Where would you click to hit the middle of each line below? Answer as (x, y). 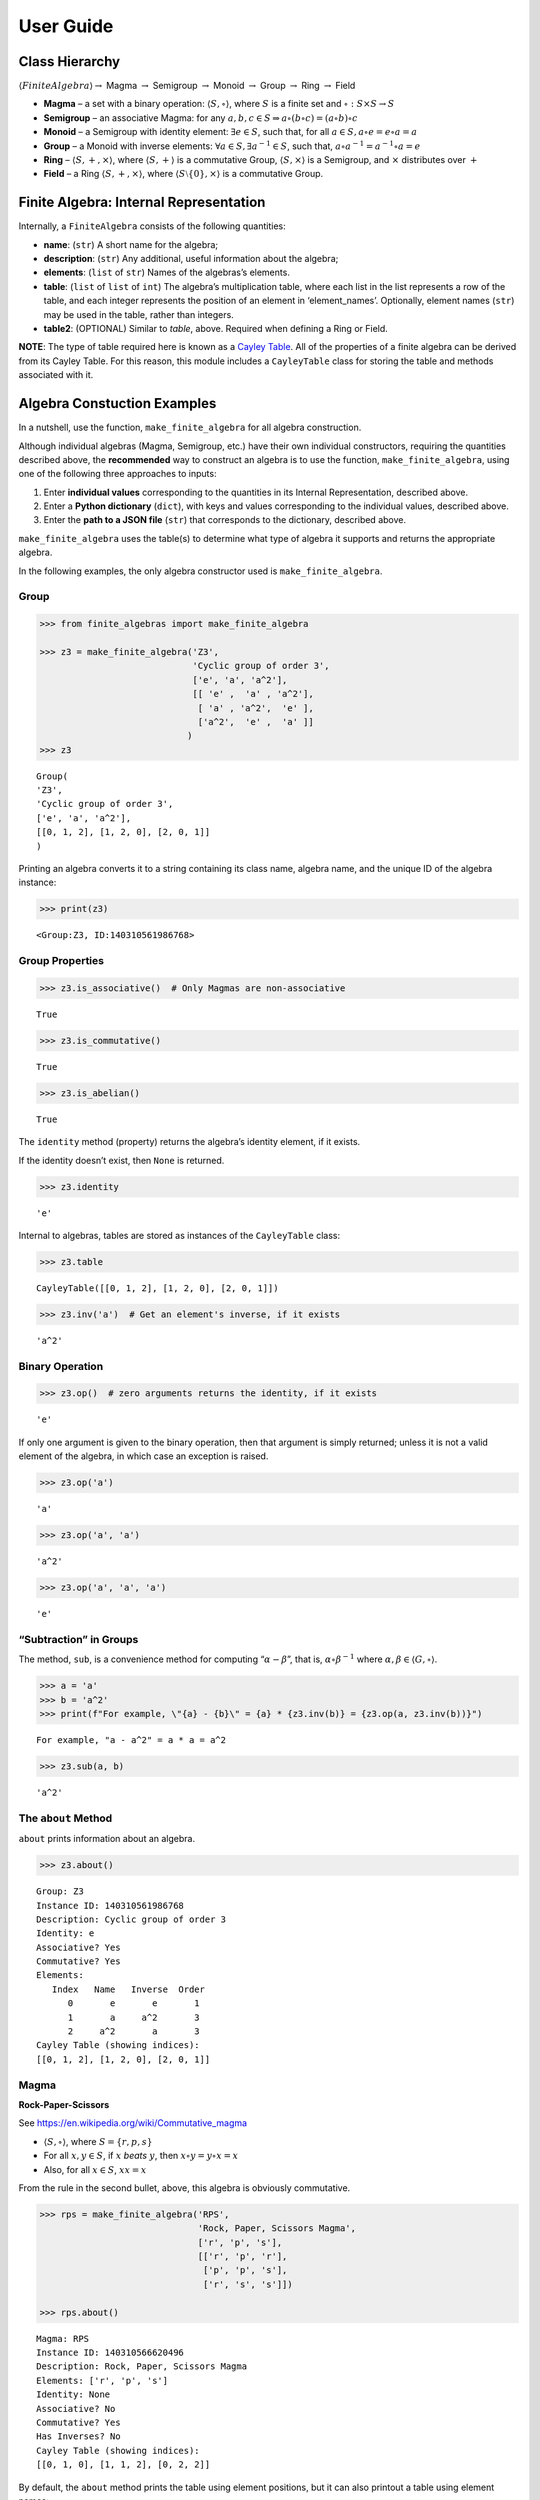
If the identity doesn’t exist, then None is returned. (121, 1160)
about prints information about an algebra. (106, 1839)
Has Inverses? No (78, 2436)
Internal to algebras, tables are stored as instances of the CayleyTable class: (179, 1235)
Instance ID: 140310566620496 (110, 2352)
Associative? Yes (78, 1947)
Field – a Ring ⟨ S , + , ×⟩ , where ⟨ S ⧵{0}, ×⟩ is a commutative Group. (183, 174)
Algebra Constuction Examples (117, 403)
